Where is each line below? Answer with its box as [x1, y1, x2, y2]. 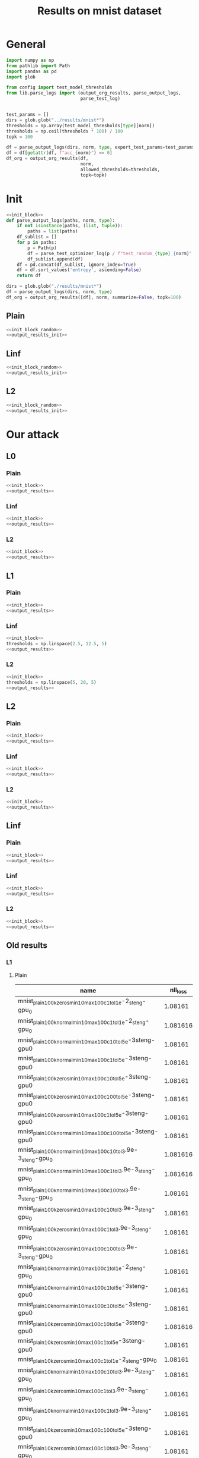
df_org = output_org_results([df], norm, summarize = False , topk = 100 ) [6, 294, 182, 300]
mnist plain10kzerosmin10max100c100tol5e [17, 1424, 125, 1434]
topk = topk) [80, 172, 108, 178]
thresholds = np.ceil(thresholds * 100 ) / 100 [6, 128, 123, 134]
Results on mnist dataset [37, 4, 162, 18]
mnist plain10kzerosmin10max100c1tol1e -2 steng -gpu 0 [17, 1355, 157, 1364]
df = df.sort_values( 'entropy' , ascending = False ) [17, 267, 142, 273]
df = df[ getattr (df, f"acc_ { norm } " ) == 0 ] [6, 150, 113, 156]
